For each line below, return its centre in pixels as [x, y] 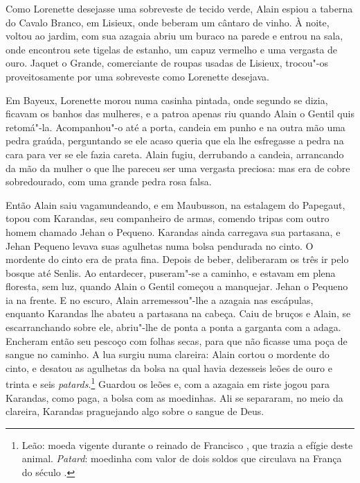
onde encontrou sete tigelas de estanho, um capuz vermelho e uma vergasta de [172, 49]
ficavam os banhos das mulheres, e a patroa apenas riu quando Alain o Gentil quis [180, 113]
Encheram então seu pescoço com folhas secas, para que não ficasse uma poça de [177, 340]
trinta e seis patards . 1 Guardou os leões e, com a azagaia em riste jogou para [168, 383]
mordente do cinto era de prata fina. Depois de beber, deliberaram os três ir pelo [177, 259]
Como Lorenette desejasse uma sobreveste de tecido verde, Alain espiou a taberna [179, 8]
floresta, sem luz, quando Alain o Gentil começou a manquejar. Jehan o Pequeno [177, 286]
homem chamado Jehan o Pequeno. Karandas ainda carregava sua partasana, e [173, 231]
